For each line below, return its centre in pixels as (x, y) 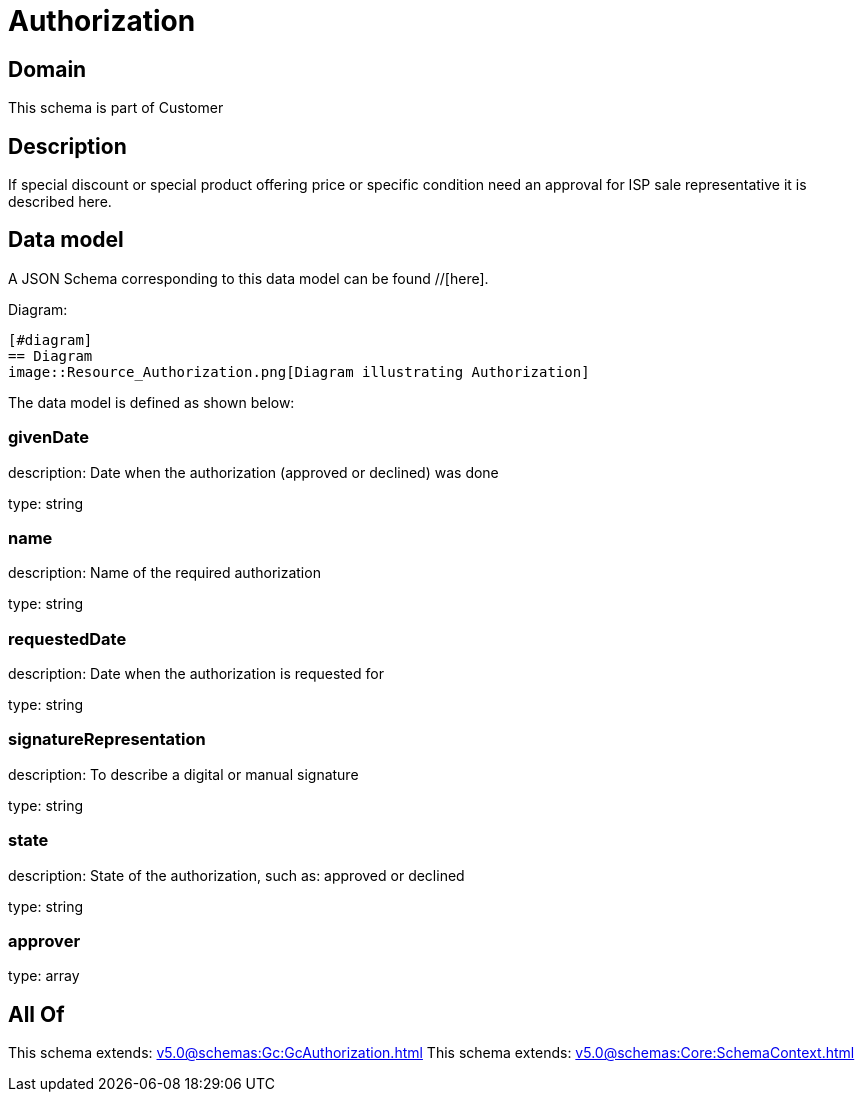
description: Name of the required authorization (164, 573)
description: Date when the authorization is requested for (196, 674)
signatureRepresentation (107, 739)
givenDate (49, 437)
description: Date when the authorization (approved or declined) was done (253, 472)
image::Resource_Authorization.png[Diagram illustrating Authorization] (299, 371)
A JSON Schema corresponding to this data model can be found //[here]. (248, 278)
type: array (44, 976)
